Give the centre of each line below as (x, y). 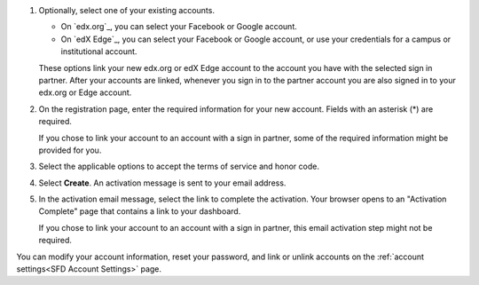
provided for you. (70, 150)
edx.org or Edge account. (85, 92)
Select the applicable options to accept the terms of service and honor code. (179, 166)
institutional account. (99, 51)
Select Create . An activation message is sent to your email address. (162, 183)
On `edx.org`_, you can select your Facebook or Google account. (179, 27)
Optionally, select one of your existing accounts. (126, 10)
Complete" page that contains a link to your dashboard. (140, 211)
